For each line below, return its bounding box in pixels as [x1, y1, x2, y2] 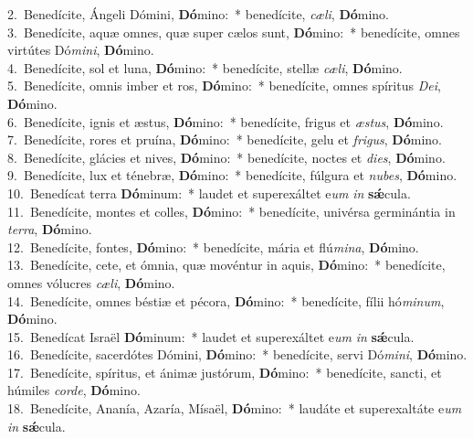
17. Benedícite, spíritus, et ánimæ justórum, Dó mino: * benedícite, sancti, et [7, 362, 442, 381]
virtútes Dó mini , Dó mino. [7, 40, 154, 59]
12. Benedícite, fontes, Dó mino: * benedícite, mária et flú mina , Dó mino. [7, 237, 419, 256]
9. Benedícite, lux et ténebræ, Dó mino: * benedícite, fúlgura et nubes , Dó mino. [7, 166, 457, 185]
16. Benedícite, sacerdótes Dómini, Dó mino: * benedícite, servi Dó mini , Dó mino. [7, 345, 468, 364]
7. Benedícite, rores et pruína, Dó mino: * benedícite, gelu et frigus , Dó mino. [7, 130, 442, 149]
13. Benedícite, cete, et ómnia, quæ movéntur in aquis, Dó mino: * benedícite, [7, 255, 446, 274]
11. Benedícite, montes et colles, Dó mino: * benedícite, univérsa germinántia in [7, 201, 456, 220]
